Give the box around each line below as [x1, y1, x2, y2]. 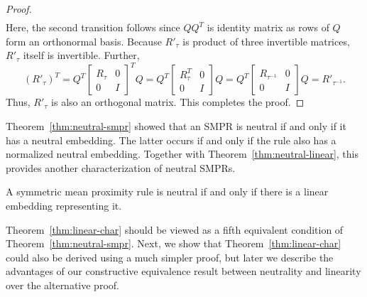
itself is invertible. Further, [23, 48, 140, 63]
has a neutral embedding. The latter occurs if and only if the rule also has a [6, 132, 336, 147]
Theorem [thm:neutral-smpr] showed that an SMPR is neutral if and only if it [6, 118, 346, 133]
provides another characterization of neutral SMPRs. [6, 160, 236, 175]
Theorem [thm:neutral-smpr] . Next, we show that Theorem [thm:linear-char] [6, 236, 341, 251]
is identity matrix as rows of [207, 20, 329, 35]
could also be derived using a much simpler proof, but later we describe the [6, 249, 334, 264]
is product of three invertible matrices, [182, 33, 350, 48]
